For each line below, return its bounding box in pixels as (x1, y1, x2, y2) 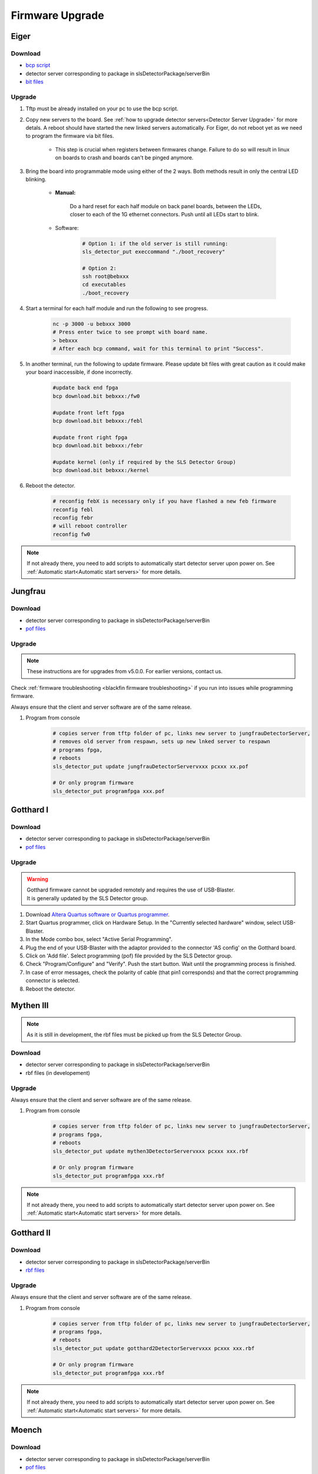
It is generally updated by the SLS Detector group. (26, 894, 148, 901)
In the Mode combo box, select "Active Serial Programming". (25, 936, 173, 943)
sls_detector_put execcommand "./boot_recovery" (82, 248, 226, 255)
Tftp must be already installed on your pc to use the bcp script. (25, 105, 179, 112)
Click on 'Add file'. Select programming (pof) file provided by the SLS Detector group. (25, 952, 233, 959)
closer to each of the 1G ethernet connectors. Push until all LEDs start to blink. (69, 211, 259, 218)
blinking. (25, 176, 47, 183)
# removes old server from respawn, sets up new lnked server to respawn (52, 738, 270, 745)
